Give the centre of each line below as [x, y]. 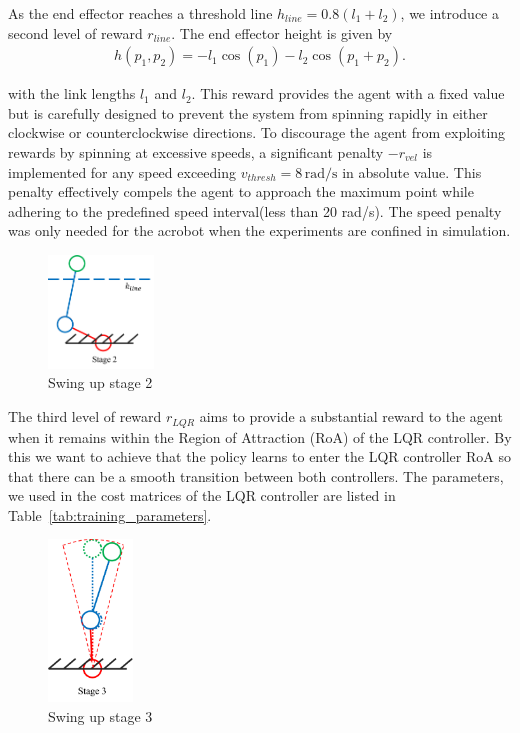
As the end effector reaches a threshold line [140, 13]
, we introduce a [449, 13]
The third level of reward [85, 416]
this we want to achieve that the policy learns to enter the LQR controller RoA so [259, 456]
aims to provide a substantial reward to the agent [351, 416]
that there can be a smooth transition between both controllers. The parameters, [256, 475]
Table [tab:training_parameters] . [110, 514]
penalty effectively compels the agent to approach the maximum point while [241, 191]
